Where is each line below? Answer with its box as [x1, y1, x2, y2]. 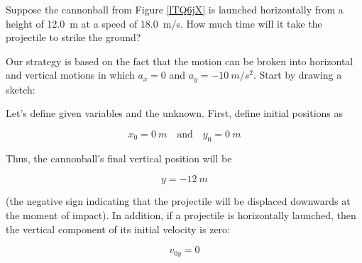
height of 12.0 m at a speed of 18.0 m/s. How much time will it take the [6, 16, 322, 30]
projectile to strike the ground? [6, 30, 141, 45]
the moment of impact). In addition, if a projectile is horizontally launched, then [6, 208, 356, 222]
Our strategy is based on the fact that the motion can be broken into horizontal [6, 53, 353, 68]
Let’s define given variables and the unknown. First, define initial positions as [6, 106, 344, 121]
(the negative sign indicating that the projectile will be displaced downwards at [6, 194, 351, 208]
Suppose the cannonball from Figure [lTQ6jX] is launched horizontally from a [6, 2, 344, 16]
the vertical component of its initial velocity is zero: [6, 221, 230, 236]
